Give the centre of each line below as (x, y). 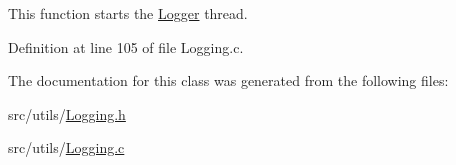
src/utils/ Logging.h (67, 113)
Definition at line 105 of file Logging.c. (126, 46)
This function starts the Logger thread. (128, 13)
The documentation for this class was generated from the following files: (228, 80)
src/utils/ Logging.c (66, 147)
